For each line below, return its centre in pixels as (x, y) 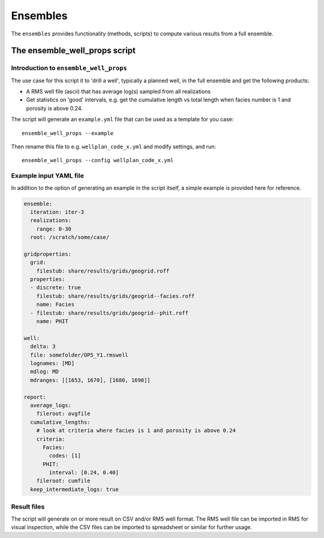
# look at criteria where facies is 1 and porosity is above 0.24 (136, 431)
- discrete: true (55, 288)
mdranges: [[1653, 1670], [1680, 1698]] (90, 380)
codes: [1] (65, 456)
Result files (28, 507)
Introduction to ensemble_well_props (69, 68)
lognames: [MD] (52, 363)
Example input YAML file (47, 176)
